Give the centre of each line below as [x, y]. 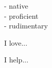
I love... [16, 42]
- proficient [21, 15]
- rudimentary [26, 26]
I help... [16, 60]
